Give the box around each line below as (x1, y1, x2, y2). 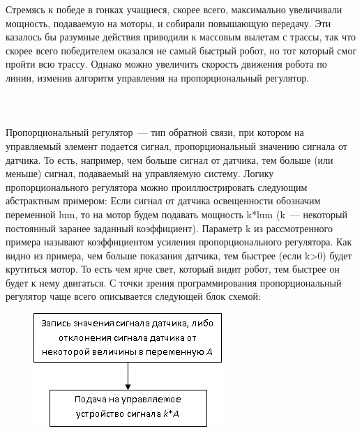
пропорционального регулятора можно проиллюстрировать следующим (6, 179, 308, 194)
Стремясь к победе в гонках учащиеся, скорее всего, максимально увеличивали (6, 2, 342, 16)
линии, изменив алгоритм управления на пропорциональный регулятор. (6, 70, 310, 84)
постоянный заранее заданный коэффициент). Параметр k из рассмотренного (6, 220, 333, 235)
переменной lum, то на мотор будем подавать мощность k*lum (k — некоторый (6, 206, 347, 221)
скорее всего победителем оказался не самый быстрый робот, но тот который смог (6, 43, 357, 57)
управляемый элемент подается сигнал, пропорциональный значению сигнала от (6, 138, 347, 153)
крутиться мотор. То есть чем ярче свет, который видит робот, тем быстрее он (6, 261, 340, 276)
